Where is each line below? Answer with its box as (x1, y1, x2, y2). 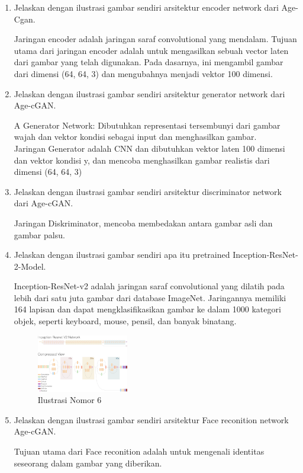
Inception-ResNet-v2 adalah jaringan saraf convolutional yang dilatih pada (14, 280, 285, 292)
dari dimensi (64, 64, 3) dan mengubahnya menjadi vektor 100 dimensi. (14, 67, 273, 79)
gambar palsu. (14, 228, 65, 241)
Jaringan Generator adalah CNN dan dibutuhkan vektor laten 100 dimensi (14, 142, 285, 154)
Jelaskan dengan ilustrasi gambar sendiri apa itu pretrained (14, 248, 230, 261)
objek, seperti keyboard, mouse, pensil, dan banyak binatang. (14, 315, 237, 327)
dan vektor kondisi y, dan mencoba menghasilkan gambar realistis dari (14, 154, 270, 166)
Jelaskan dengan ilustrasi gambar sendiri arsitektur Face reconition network (14, 413, 289, 426)
